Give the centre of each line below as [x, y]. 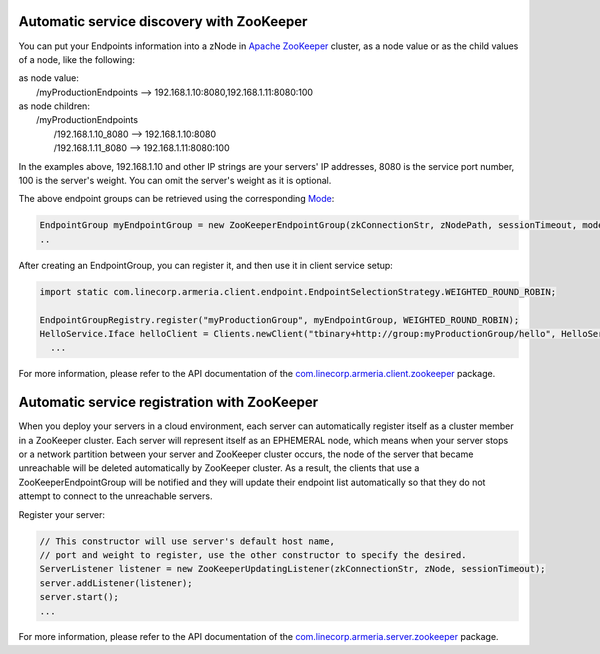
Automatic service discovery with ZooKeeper [163, 21]
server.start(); [79, 597]
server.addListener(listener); [116, 583]
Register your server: [61, 514]
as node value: [49, 78]
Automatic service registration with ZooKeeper [168, 402]
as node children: [54, 106]
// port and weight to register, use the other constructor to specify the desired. [253, 554]
